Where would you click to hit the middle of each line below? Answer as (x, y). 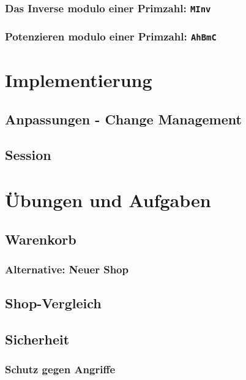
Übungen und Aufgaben (108, 199)
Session (28, 155)
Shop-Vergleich (53, 303)
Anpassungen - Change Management (123, 119)
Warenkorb (41, 239)
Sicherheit (37, 339)
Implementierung (79, 80)
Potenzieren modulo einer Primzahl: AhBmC (111, 36)
